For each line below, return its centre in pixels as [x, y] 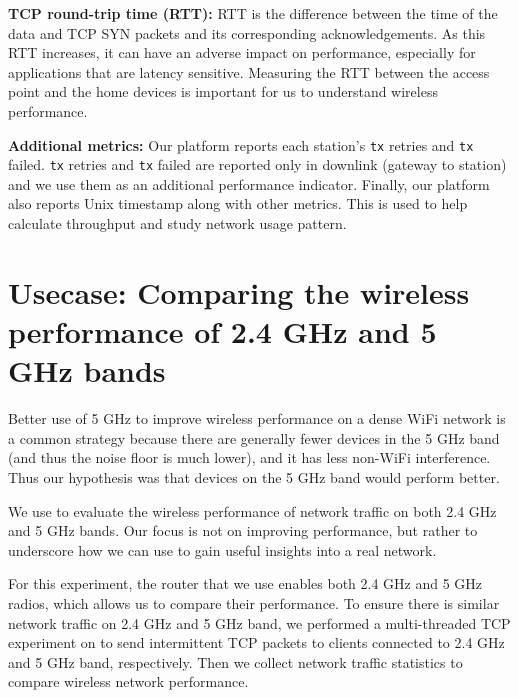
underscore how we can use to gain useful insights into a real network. [222, 549]
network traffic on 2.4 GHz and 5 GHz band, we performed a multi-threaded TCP [259, 622]
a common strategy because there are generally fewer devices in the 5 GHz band [254, 437]
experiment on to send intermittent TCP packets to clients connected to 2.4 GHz [256, 642]
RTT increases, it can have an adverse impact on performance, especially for [242, 52]
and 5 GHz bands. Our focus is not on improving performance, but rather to [243, 530]
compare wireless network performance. [128, 681]
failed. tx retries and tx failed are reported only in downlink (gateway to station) [257, 164]
